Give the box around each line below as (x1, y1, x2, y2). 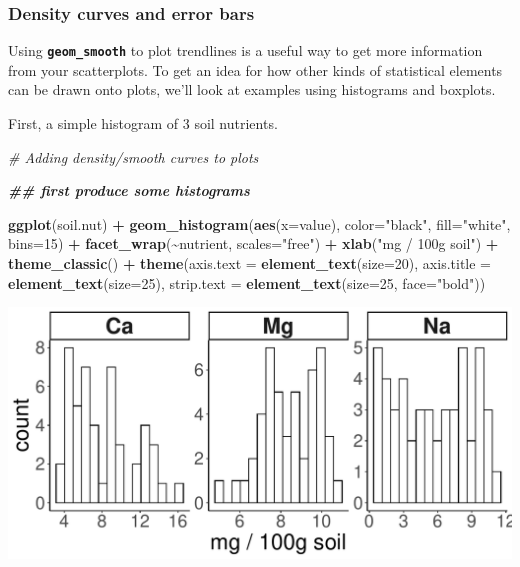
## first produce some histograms (8, 180, 250, 201)
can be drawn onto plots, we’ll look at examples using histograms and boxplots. (8, 79, 496, 100)
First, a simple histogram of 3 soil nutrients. (8, 113, 278, 134)
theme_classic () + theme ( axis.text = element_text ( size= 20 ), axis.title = (8, 253, 491, 274)
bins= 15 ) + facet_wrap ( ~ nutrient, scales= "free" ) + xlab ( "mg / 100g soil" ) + (8, 233, 499, 254)
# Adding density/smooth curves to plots (8, 146, 259, 167)
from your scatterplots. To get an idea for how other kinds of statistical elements (8, 59, 503, 80)
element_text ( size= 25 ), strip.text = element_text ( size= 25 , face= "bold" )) (8, 272, 486, 293)
